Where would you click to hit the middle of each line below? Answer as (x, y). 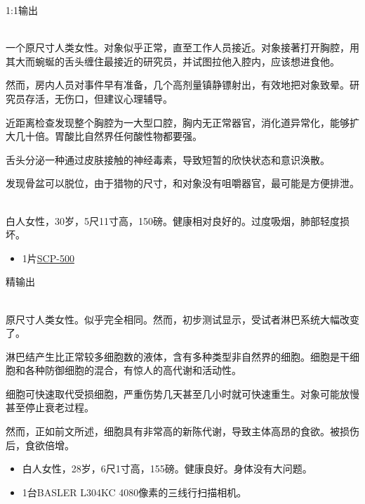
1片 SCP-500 (48, 258)
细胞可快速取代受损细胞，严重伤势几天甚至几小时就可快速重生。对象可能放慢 (182, 393)
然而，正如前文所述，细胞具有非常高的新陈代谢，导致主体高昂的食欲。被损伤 (182, 431)
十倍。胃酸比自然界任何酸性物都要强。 (113, 136)
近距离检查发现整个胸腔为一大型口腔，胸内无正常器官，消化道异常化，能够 (178, 122)
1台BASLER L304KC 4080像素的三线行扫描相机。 (134, 492)
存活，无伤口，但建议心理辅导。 (99, 98)
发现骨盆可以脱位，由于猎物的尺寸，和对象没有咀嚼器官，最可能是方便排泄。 (182, 183)
